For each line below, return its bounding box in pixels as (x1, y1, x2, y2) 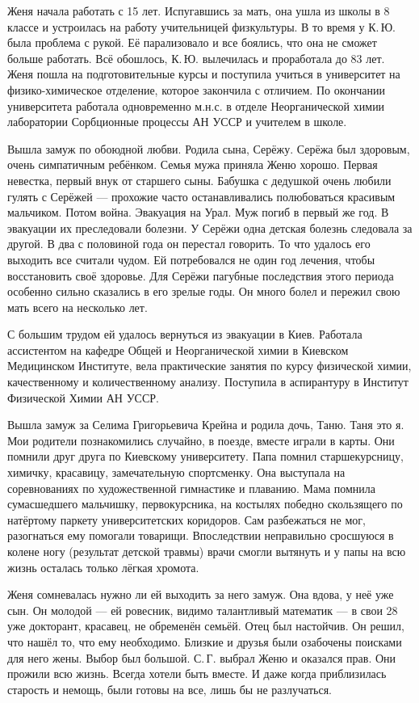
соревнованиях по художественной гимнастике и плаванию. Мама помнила (7, 479, 376, 496)
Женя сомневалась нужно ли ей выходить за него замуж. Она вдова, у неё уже (7, 586, 394, 603)
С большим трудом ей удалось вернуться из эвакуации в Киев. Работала (7, 326, 362, 343)
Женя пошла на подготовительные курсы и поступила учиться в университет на (7, 65, 400, 82)
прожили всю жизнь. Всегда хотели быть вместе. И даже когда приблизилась (7, 665, 387, 682)
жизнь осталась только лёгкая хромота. (7, 558, 199, 575)
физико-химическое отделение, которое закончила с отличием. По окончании (7, 81, 385, 98)
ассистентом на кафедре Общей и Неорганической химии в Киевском (7, 341, 349, 358)
